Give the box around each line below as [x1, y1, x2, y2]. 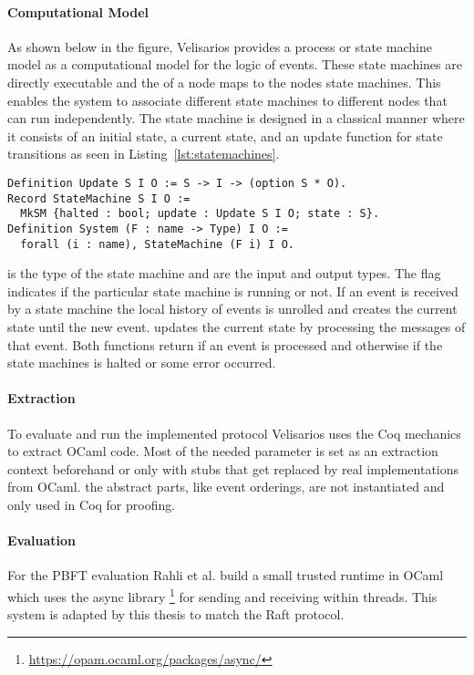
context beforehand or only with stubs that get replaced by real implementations [7, 459, 459, 478]
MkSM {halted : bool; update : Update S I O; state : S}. [20, 207, 380, 221]
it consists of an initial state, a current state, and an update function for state [7, 126, 443, 145]
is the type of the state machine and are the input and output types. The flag [7, 264, 441, 283]
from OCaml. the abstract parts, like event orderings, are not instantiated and [7, 477, 445, 496]
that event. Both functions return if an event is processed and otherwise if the [7, 335, 443, 354]
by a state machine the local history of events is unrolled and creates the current [7, 299, 458, 318]
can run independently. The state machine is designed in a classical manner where [7, 109, 465, 128]
